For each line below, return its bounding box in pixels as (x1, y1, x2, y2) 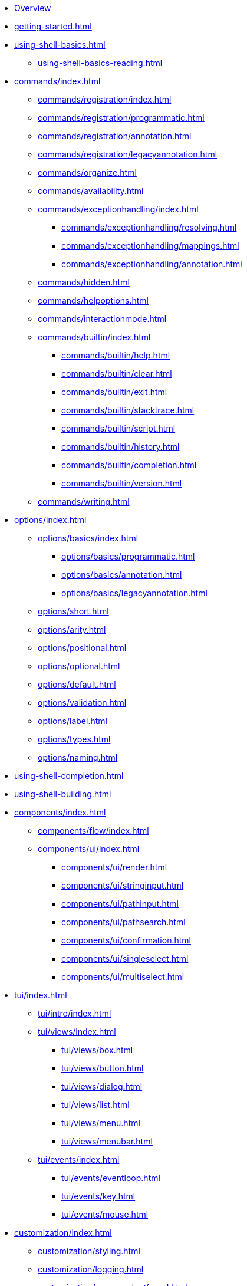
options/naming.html (38, 752, 118, 762)
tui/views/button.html (61, 1063, 144, 1073)
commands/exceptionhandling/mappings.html (61, 241, 239, 251)
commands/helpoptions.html (38, 295, 149, 305)
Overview (14, 3, 51, 13)
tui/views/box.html (61, 1045, 133, 1055)
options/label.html (38, 716, 107, 726)
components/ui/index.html (38, 844, 140, 854)
